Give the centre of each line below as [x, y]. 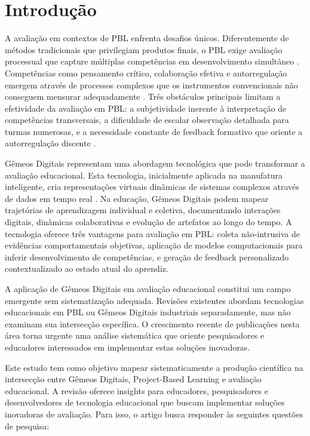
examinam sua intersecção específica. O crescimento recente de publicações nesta [152, 323]
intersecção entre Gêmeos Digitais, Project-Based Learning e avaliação [133, 379]
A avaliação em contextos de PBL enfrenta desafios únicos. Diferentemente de [147, 38]
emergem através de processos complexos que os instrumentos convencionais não [151, 85]
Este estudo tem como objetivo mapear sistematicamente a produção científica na [154, 367]
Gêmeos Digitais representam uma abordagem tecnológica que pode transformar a [155, 163]
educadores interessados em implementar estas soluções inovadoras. [128, 347]
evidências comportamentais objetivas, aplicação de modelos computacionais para [154, 245]
